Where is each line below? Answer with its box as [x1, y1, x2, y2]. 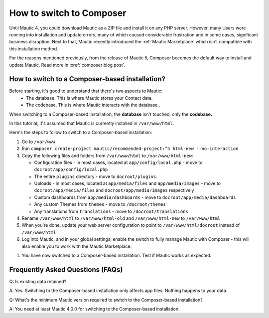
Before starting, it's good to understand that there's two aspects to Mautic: [9, 88, 163, 94]
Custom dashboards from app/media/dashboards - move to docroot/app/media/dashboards [34, 194, 236, 200]
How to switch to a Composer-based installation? [9, 75, 165, 83]
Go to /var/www [21, 139, 55, 145]
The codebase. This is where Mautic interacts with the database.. [26, 102, 160, 108]
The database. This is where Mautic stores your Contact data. [26, 95, 153, 101]
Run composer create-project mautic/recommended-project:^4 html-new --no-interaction [21, 146, 239, 152]
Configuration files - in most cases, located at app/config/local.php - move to [34, 159, 203, 165]
